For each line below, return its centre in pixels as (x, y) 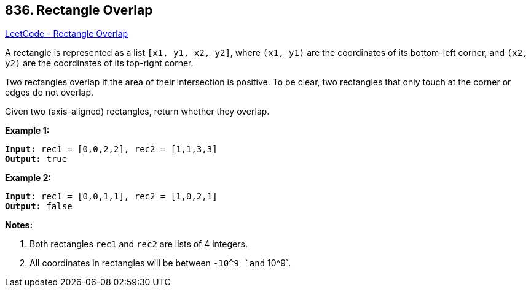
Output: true (36, 159)
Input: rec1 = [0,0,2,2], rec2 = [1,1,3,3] (111, 149)
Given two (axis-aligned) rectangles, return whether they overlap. (137, 112)
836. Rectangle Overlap (79, 10)
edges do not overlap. (49, 93)
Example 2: (28, 178)
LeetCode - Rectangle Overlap (67, 34)
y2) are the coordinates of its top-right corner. (99, 63)
